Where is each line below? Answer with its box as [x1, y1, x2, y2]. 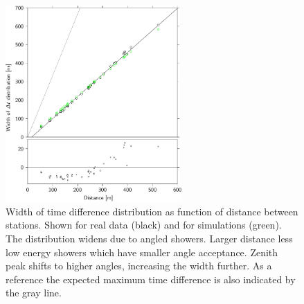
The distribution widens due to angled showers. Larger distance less [6, 231, 293, 246]
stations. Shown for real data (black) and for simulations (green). [6, 217, 282, 232]
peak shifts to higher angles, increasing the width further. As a [6, 258, 272, 273]
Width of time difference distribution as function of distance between [6, 204, 298, 218]
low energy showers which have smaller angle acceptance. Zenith [6, 244, 278, 259]
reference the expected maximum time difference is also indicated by [6, 271, 296, 286]
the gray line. [6, 285, 62, 300]
